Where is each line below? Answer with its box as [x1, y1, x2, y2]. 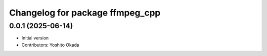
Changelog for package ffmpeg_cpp [9, 7, 161, 18]
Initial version [21, 35, 49, 41]
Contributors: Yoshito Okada [21, 42, 79, 48]
